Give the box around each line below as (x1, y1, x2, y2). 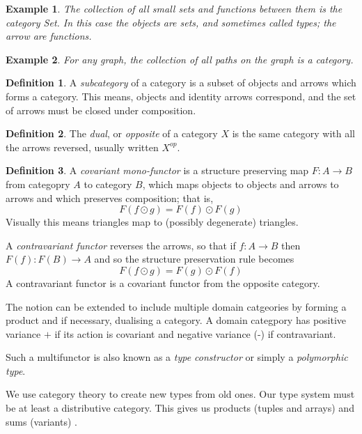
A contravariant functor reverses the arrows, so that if (6, 238, 236, 252)
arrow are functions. (6, 29, 92, 43)
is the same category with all (232, 126, 355, 141)
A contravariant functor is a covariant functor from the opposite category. (6, 275, 320, 290)
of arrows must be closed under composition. (6, 102, 196, 117)
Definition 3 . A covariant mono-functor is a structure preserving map (6, 163, 309, 178)
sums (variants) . (6, 414, 77, 428)
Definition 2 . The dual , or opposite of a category (6, 126, 218, 141)
